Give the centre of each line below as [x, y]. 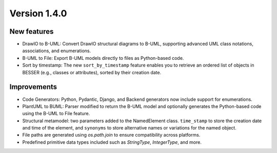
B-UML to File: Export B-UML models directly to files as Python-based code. [103, 58]
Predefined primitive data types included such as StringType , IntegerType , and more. [112, 142]
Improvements [33, 87]
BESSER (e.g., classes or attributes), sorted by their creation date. [92, 72]
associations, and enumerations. [57, 51]
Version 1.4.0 [38, 13]
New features [32, 31]
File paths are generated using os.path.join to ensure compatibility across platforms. [111, 135]
